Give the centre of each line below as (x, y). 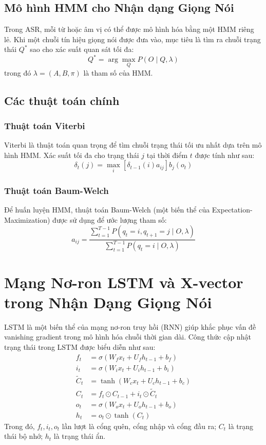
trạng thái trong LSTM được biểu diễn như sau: (80, 346)
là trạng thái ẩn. (80, 436)
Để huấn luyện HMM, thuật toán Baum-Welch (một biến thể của (107, 209)
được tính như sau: (225, 155)
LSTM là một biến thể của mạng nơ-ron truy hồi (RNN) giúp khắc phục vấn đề (130, 326)
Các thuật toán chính (62, 100)
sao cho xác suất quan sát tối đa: (82, 49)
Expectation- (232, 209)
